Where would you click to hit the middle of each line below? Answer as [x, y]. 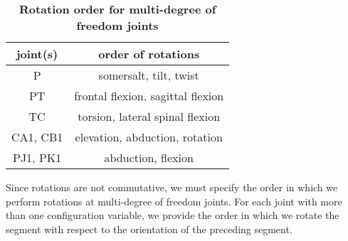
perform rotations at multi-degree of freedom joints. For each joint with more [174, 201]
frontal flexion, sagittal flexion [149, 96]
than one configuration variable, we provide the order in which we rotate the [173, 215]
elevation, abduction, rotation [149, 137]
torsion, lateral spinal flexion [149, 116]
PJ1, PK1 [37, 157]
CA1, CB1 [37, 137]
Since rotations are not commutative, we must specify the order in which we [172, 187]
